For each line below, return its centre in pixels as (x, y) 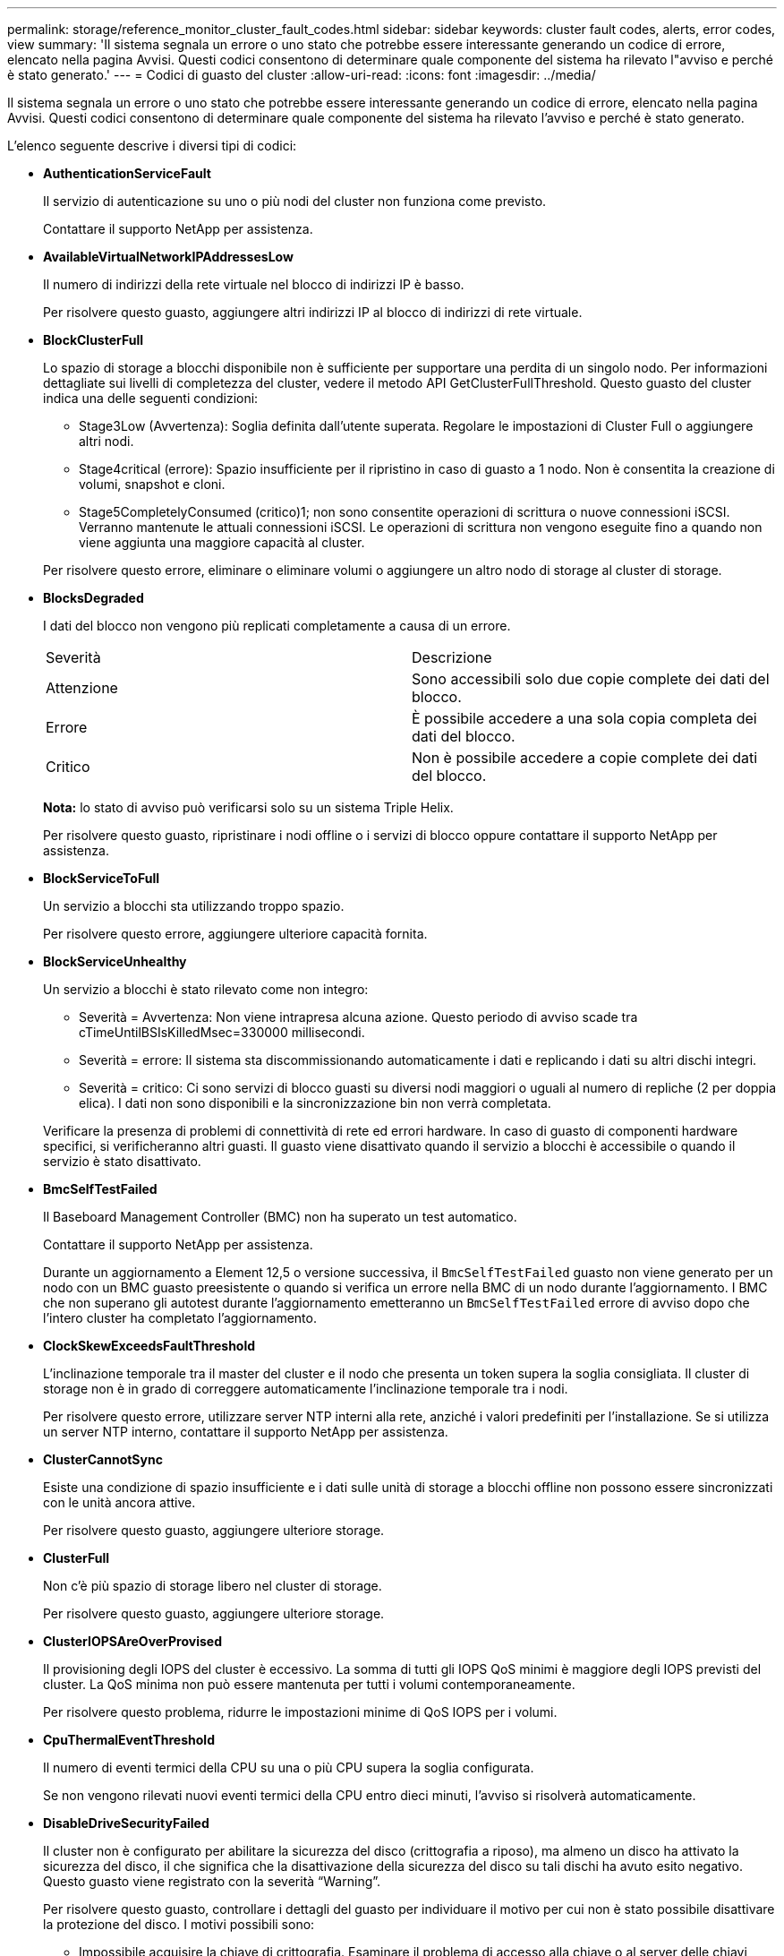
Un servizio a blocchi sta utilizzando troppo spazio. (194, 906)
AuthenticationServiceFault (127, 173)
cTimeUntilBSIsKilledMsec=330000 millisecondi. (222, 1032)
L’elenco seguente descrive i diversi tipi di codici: (152, 146)
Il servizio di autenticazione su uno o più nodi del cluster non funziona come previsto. (295, 201)
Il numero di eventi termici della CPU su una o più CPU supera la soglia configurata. (289, 1767)
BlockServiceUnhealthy (115, 961)
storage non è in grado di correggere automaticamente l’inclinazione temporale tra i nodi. (306, 1389)
